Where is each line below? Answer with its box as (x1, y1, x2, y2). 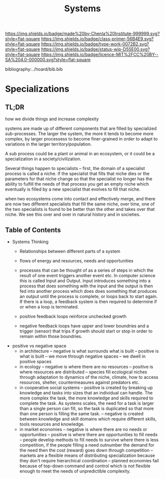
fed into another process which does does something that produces (19, 288, 157, 294)
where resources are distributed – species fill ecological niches (19, 369, 147, 375)
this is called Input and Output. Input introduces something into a (19, 278, 151, 283)
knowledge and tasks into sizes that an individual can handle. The (19, 390, 153, 395)
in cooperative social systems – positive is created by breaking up (19, 385, 153, 391)
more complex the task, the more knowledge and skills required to (19, 395, 154, 401)
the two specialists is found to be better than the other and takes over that (5, 206, 155, 212)
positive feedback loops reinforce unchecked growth (19, 313, 127, 319)
